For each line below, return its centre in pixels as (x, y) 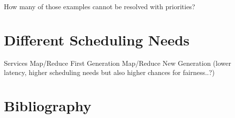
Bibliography (48, 106)
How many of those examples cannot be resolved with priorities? (100, 6)
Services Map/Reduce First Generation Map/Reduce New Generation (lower (117, 63)
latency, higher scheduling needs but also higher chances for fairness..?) (110, 72)
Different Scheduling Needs (97, 39)
